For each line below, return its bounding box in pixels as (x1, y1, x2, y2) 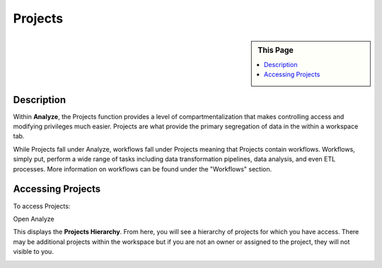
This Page (257, 45, 294, 55)
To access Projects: (13, 202, 71, 210)
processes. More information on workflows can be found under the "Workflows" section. (13, 164, 272, 173)
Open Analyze (13, 214, 54, 223)
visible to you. (13, 248, 54, 256)
